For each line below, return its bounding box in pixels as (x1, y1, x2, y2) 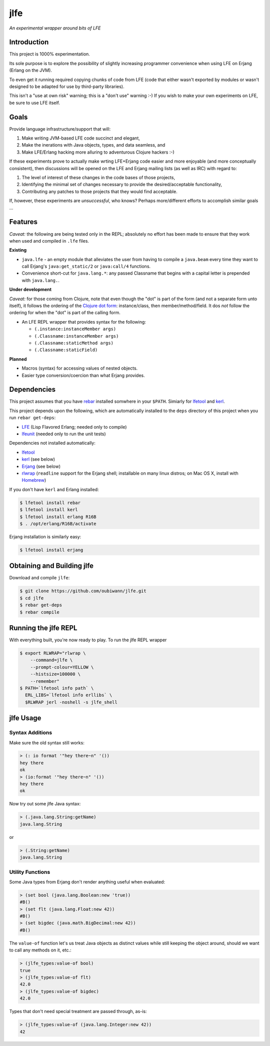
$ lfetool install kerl (19, 507, 78, 513)
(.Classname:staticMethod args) (34, 340, 113, 346)
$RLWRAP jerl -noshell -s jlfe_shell (25, 699, 117, 705)
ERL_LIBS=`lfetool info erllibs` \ (25, 692, 112, 698)
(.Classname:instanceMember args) (34, 333, 119, 339)
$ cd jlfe (19, 595, 44, 601)
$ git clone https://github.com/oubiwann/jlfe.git (19, 588, 147, 594)
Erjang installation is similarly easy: (9, 533, 81, 540)
